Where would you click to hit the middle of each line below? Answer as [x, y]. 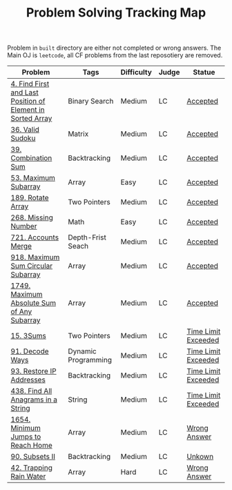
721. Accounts [35, 237]
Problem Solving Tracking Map [116, 13]
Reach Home [32, 445]
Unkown [200, 457]
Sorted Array [31, 119]
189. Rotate [30, 198]
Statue [204, 72]
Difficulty [136, 72]
